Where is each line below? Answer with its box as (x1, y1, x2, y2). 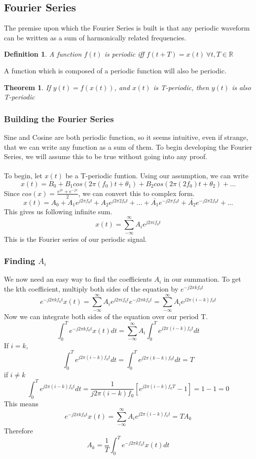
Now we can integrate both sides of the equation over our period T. (4, 311, 208, 321)
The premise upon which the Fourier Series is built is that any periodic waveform (4, 23, 250, 33)
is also (232, 82, 251, 92)
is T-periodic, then (153, 82, 209, 92)
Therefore (4, 426, 33, 436)
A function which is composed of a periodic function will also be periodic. (4, 65, 227, 75)
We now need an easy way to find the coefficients (4, 274, 152, 284)
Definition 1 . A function (4, 49, 82, 59)
